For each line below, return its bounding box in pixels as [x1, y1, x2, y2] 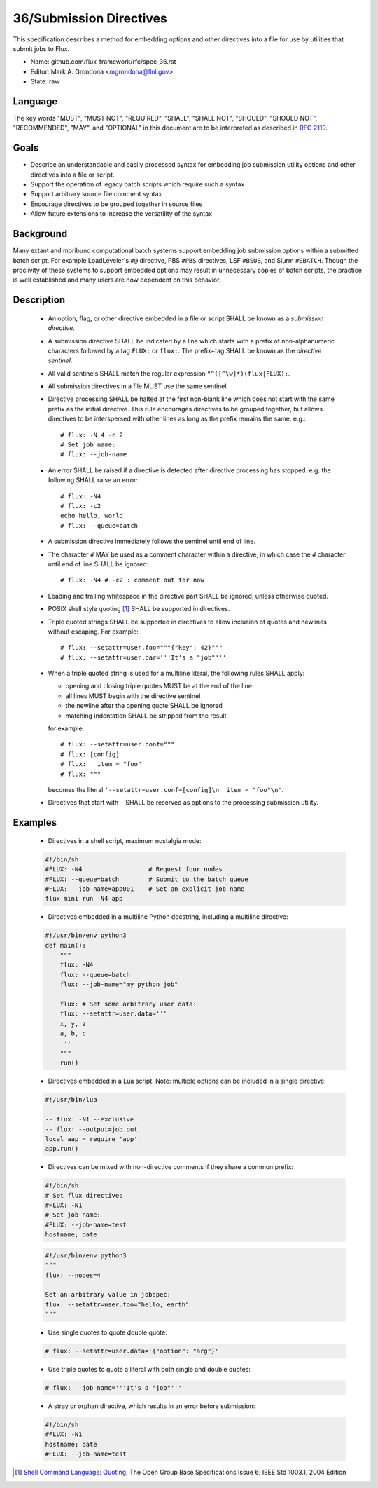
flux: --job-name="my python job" [59, 981, 178, 988]
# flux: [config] [60, 750, 120, 758]
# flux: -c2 [60, 502, 101, 510]
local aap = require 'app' [45, 1135, 138, 1142]
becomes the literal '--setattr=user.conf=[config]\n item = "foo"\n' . [48, 785, 284, 793]
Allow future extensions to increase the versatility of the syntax [30, 210, 213, 218]
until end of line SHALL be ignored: [48, 559, 149, 568]
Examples [13, 817, 57, 828]
